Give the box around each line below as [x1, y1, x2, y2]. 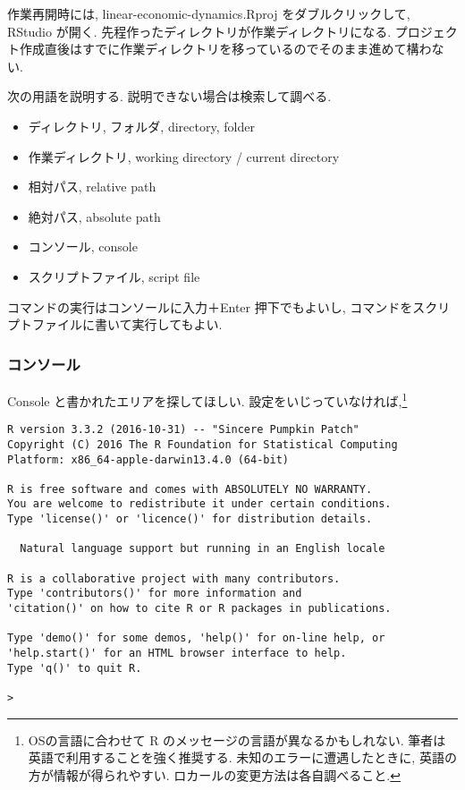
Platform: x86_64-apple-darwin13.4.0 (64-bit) [7, 453, 289, 466]
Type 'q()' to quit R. [7, 661, 142, 675]
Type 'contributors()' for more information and [7, 587, 302, 600]
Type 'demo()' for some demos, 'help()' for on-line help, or [7, 632, 385, 645]
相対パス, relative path [28, 177, 156, 196]
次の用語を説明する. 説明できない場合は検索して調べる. [7, 87, 332, 106]
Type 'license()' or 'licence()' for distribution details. [7, 513, 373, 526]
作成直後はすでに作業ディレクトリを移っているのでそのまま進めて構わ [19, 39, 432, 58]
